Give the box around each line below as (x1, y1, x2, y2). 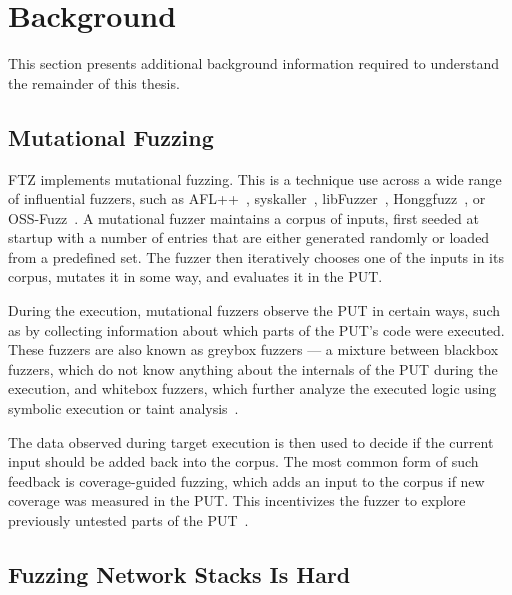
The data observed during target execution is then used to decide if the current (8, 431, 494, 452)
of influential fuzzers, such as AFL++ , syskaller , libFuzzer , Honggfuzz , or (8, 188, 486, 209)
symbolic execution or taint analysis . (8, 398, 239, 419)
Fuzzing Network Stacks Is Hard (8, 559, 351, 589)
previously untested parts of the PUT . (8, 510, 249, 531)
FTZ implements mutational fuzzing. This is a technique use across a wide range (8, 168, 502, 189)
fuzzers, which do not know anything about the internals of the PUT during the (8, 358, 498, 379)
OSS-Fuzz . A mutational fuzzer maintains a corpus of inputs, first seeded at (8, 207, 479, 228)
